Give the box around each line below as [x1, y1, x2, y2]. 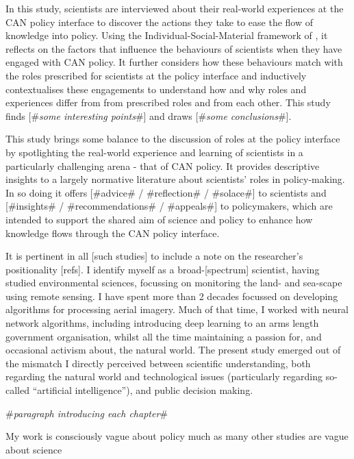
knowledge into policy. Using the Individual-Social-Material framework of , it [5, 28, 328, 42]
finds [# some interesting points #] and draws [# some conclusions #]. [5, 108, 292, 123]
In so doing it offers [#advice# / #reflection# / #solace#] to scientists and [5, 185, 327, 199]
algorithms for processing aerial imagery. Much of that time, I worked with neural [5, 302, 349, 317]
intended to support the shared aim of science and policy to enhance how [5, 212, 313, 226]
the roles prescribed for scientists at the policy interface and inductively [5, 68, 307, 82]
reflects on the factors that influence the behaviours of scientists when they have [5, 41, 342, 55]
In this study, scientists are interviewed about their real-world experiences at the [5, 1, 344, 15]
